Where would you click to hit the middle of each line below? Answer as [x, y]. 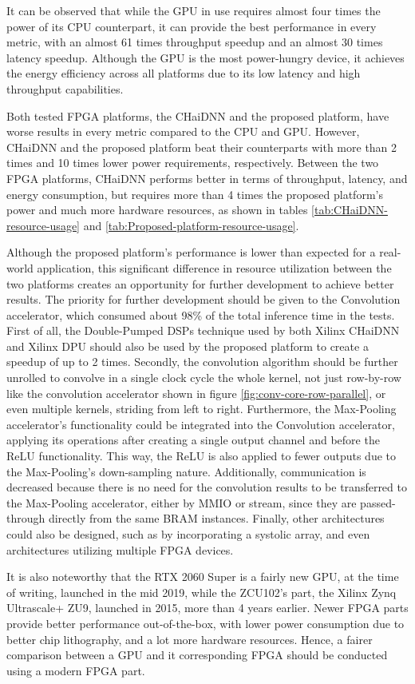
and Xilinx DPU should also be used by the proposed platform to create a [188, 346]
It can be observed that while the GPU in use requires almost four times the [194, 10]
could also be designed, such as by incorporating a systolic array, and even [188, 534]
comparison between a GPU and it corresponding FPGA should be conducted [197, 655]
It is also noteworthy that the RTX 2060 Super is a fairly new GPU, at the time [203, 577]
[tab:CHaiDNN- [350, 210]
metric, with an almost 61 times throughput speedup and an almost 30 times [195, 42]
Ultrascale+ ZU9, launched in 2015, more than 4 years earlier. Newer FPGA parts [207, 608]
